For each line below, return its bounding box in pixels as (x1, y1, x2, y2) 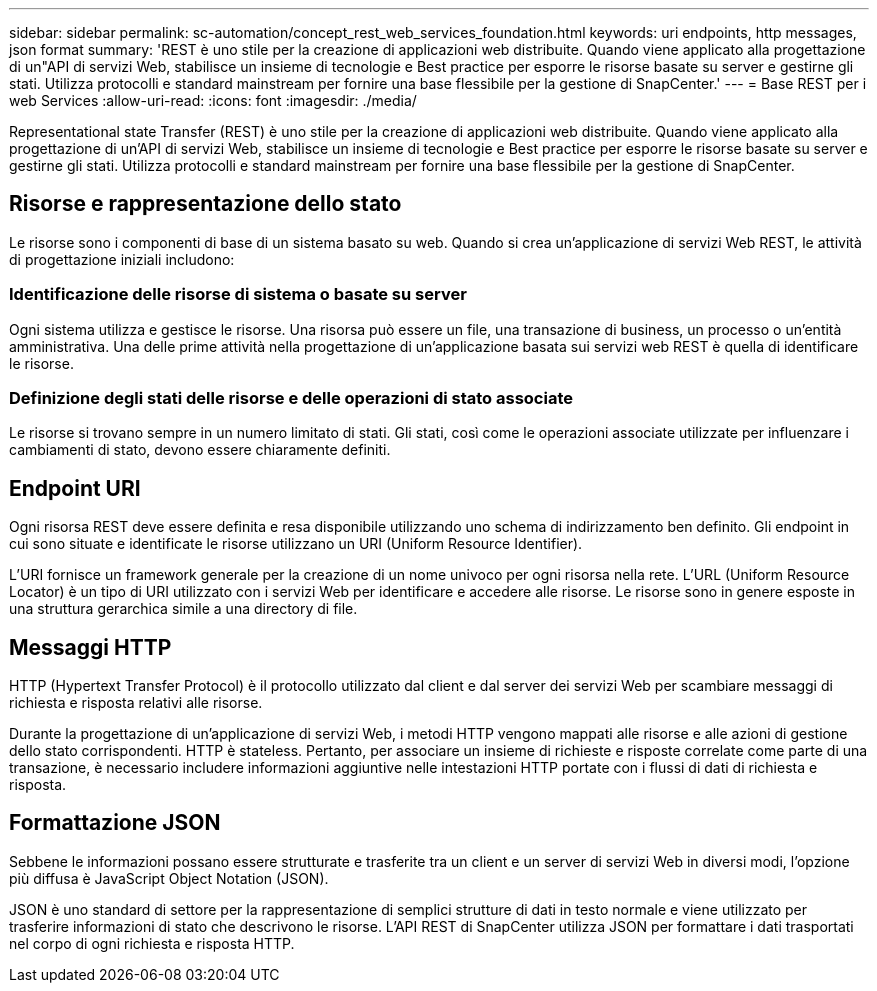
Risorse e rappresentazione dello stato (9, 191, 402, 217)
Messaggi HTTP (9, 634, 172, 660)
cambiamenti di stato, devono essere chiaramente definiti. (9, 441, 391, 459)
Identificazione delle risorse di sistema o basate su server (9, 284, 467, 305)
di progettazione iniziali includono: (9, 250, 235, 268)
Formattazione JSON (9, 810, 221, 836)
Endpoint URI (9, 475, 141, 501)
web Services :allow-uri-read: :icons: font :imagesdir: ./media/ (9, 92, 417, 109)
